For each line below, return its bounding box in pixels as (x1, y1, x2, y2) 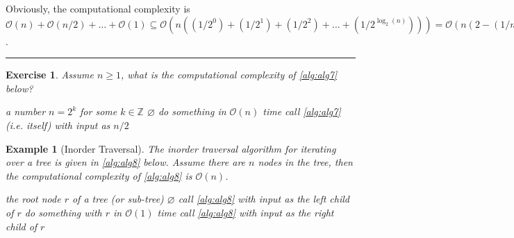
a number (6, 104, 46, 119)
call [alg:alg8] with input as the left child (178, 192, 350, 206)
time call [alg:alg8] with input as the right (157, 205, 334, 219)
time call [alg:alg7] (263, 104, 341, 119)
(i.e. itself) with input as (6, 117, 110, 132)
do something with (24, 205, 102, 219)
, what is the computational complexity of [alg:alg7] (121, 67, 338, 82)
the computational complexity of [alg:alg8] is (6, 168, 192, 182)
